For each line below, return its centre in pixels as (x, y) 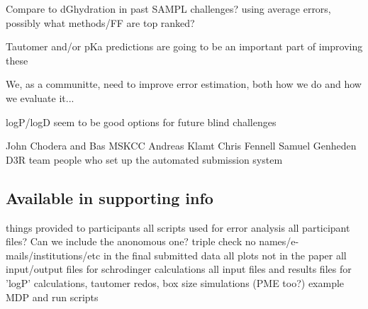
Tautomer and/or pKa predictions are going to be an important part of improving (184, 46)
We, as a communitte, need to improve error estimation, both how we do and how (184, 84)
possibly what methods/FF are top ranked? (100, 22)
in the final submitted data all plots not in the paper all (225, 255)
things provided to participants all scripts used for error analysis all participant (178, 227)
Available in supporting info (110, 197)
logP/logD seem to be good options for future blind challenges (141, 122)
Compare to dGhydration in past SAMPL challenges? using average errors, (168, 9)
